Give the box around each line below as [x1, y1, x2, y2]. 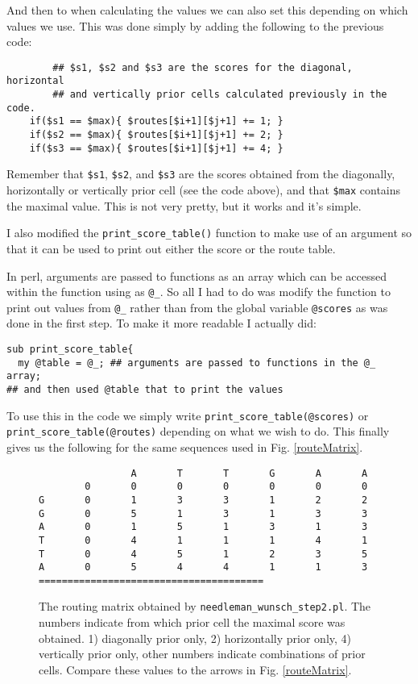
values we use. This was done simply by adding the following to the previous [6, 17, 384, 34]
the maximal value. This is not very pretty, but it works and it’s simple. [6, 197, 362, 214]
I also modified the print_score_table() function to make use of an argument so [6, 224, 412, 241]
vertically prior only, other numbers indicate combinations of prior [39, 645, 366, 662]
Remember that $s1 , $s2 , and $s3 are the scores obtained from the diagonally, [6, 165, 395, 182]
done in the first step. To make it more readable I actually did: [6, 315, 317, 332]
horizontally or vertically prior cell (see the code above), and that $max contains [6, 181, 401, 198]
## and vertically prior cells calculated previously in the [52, 89, 387, 101]
